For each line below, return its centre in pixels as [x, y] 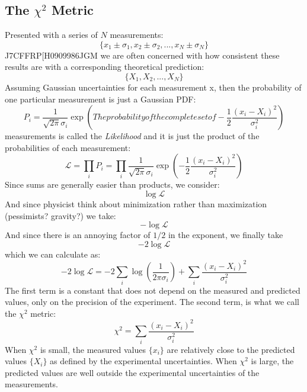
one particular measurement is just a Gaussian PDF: [100, 99]
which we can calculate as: [53, 254]
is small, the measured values [93, 349]
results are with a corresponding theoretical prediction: [105, 67]
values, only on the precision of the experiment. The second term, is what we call [152, 302]
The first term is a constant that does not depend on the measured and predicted [153, 290]
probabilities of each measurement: [68, 147]
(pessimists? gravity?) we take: [60, 215]
